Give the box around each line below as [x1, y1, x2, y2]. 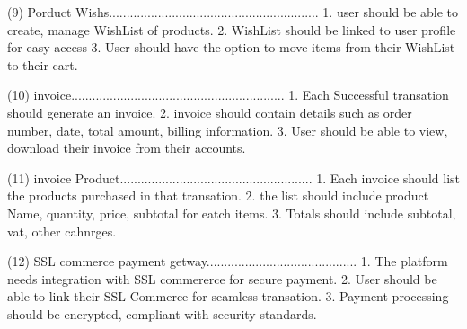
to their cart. [7, 55, 78, 74]
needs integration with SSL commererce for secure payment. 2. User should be [7, 269, 437, 288]
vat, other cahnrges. [7, 221, 117, 240]
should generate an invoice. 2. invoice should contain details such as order [7, 102, 412, 121]
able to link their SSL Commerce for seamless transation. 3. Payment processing [7, 287, 449, 306]
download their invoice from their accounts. [7, 138, 246, 157]
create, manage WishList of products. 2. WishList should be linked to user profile [7, 20, 456, 39]
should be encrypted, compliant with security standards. [7, 304, 317, 323]
